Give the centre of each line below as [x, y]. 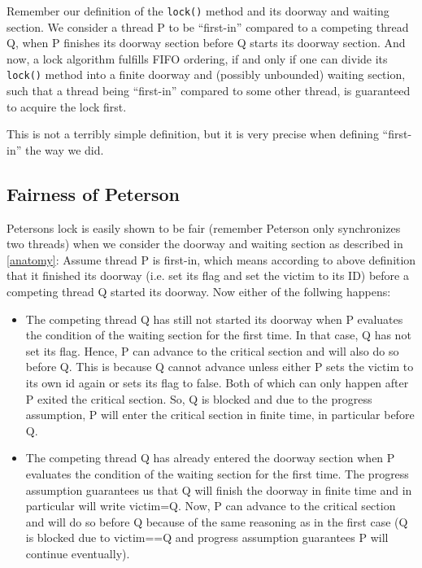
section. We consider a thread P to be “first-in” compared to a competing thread [208, 26]
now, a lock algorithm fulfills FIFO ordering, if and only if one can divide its [197, 58]
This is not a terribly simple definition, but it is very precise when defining [193, 134]
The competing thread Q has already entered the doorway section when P [210, 458]
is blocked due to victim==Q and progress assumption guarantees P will [207, 537]
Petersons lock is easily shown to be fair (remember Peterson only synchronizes [204, 227]
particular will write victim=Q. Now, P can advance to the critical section [211, 506]
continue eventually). [78, 553]
